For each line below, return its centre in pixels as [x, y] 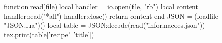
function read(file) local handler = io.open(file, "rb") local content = [105, 6]
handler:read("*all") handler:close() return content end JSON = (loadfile [111, 16]
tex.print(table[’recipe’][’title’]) [49, 34]
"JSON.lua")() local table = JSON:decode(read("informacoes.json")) [104, 25]
